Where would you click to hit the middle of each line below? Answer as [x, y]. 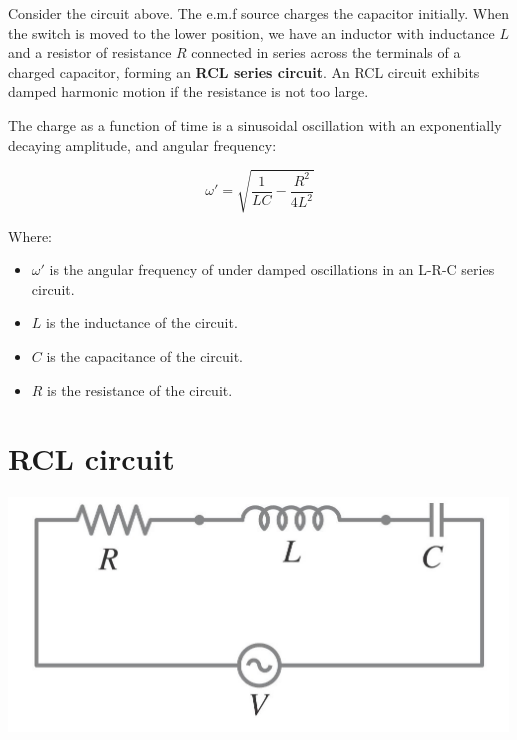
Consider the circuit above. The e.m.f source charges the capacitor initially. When [258, 13]
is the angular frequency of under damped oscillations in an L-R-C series [272, 269]
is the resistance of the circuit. [140, 389]
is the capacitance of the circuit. [144, 356]
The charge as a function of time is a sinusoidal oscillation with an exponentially [255, 124]
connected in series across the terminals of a [326, 52]
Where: [30, 235]
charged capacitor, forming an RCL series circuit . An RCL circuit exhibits [244, 71]
